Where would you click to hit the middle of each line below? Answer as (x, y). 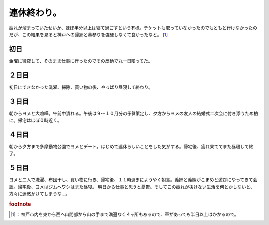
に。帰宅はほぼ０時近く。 (35, 120)
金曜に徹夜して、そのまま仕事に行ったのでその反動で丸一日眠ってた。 (81, 61)
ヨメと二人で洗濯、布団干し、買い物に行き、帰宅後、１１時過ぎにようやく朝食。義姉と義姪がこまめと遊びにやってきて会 (133, 180)
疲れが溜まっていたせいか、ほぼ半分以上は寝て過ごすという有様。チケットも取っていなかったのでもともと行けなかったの (133, 28)
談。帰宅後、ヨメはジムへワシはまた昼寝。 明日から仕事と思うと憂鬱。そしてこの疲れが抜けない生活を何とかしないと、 (132, 187)
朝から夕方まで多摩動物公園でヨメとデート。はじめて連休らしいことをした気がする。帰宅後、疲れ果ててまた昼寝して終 (131, 146)
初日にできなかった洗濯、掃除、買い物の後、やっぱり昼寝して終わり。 (81, 87)
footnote (20, 204)
